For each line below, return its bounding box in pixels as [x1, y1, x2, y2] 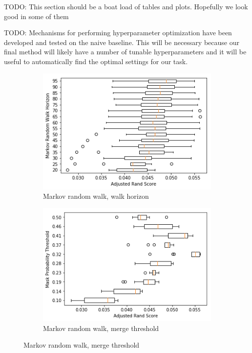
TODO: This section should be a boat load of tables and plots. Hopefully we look [4, 1, 248, 11]
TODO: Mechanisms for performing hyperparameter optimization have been [4, 27, 232, 38]
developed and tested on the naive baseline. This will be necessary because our [4, 37, 239, 47]
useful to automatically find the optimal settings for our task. [4, 56, 188, 66]
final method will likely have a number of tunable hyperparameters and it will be [4, 47, 247, 57]
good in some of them [4, 11, 69, 21]
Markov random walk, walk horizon [43, 191, 149, 201]
